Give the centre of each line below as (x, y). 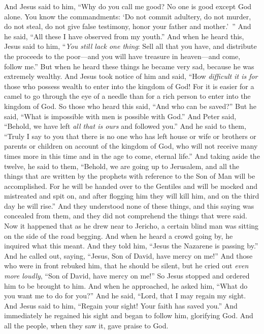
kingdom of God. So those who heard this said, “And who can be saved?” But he (130, 106)
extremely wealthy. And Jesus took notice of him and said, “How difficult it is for (131, 76)
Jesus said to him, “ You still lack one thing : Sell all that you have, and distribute (130, 46)
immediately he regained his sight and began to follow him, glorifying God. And (129, 315)
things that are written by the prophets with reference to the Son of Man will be (130, 176)
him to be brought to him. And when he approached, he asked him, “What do (126, 285)
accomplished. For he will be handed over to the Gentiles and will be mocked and (131, 186)
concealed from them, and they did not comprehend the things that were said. (126, 216)
